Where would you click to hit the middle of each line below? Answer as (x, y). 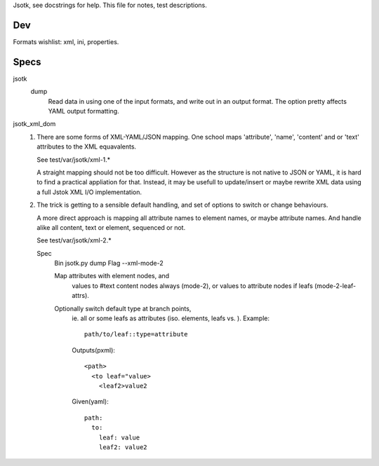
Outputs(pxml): (94, 350)
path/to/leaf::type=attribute (137, 334)
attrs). (80, 296)
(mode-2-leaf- (335, 286)
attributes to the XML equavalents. (87, 146)
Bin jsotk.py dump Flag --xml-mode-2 (109, 263)
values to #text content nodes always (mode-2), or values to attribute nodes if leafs (193, 286)
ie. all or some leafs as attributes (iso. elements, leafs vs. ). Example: (171, 318)
